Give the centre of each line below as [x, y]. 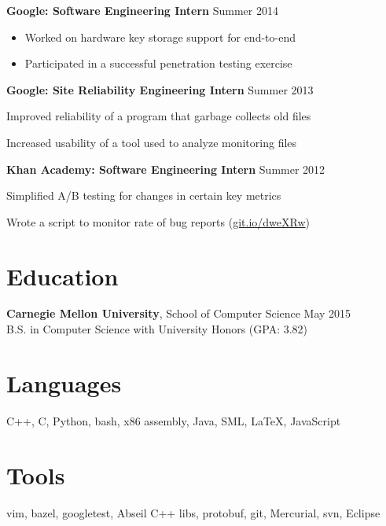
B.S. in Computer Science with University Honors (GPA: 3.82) [157, 329]
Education [62, 276]
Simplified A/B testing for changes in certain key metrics [144, 195]
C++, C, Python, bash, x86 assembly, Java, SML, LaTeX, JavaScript [174, 420]
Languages [64, 383]
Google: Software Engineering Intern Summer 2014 [142, 10]
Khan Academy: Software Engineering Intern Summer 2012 [166, 169]
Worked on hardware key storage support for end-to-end [160, 37]
